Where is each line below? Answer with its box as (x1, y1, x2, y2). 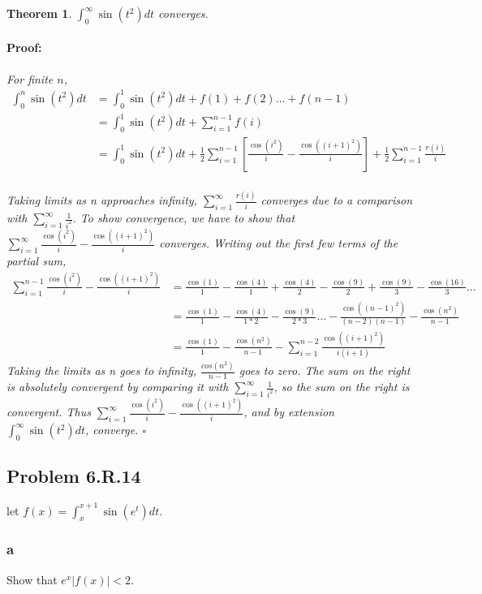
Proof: (6, 39, 42, 56)
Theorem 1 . (6, 5, 72, 21)
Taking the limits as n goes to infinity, (6, 362, 197, 379)
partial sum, (6, 252, 67, 269)
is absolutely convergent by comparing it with (6, 378, 229, 395)
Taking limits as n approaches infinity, (6, 192, 197, 209)
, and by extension (243, 403, 334, 420)
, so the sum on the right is (273, 378, 410, 395)
